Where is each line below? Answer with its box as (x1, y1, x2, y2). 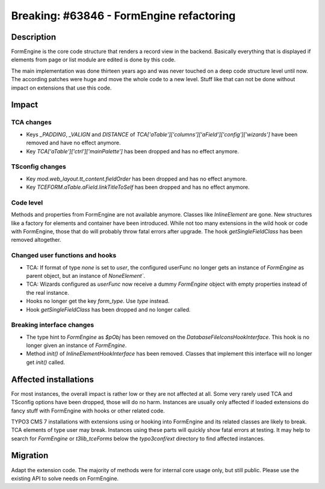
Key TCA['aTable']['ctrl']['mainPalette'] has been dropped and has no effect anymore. (26, 147, 240, 155)
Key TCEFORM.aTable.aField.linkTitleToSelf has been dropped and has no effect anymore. (26, 183, 250, 191)
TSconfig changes (11, 162, 66, 171)
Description (11, 32, 57, 42)
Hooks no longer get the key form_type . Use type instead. (26, 298, 170, 305)
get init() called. (26, 358, 66, 366)
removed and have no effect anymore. (26, 139, 121, 147)
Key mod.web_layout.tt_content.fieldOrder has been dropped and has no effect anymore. (26, 175, 247, 182)
